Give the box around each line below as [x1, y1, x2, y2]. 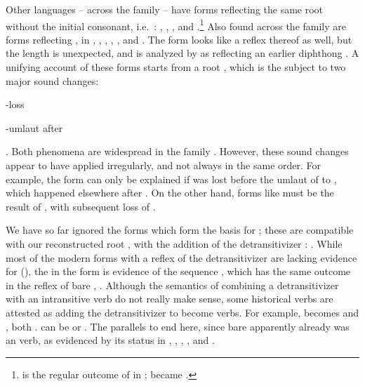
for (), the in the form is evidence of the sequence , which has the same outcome [6, 264, 351, 279]
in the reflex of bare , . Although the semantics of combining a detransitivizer [6, 277, 339, 292]
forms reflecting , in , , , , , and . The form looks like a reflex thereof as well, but [6, 32, 352, 46]
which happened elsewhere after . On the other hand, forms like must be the [6, 185, 334, 200]
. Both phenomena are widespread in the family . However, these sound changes [6, 144, 349, 159]
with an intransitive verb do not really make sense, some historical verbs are [6, 291, 333, 306]
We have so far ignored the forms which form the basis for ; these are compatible [6, 222, 354, 237]
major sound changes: [6, 73, 99, 88]
